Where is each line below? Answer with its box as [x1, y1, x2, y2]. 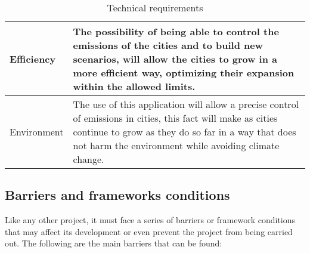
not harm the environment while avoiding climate [73, 138, 280, 152]
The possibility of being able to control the [73, 24, 279, 38]
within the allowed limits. [73, 79, 196, 93]
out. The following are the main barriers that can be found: [5, 237, 222, 249]
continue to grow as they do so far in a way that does [73, 125, 296, 138]
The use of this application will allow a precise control [73, 97, 299, 111]
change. [73, 152, 104, 166]
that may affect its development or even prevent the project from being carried [5, 225, 293, 237]
